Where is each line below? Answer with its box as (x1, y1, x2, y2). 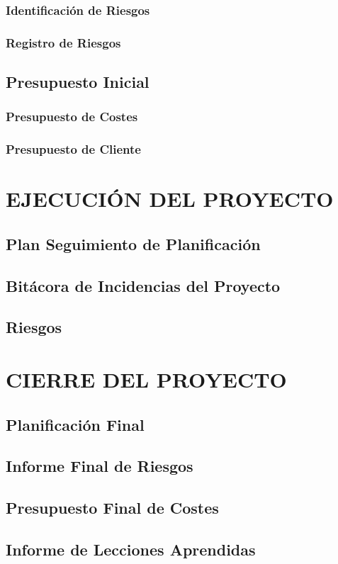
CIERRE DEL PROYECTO (6, 365, 287, 394)
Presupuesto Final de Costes (6, 497, 219, 519)
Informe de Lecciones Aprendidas (6, 538, 256, 560)
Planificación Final (6, 413, 145, 435)
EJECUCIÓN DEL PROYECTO (6, 184, 334, 213)
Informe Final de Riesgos (6, 455, 193, 477)
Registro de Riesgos (6, 33, 121, 51)
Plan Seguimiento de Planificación (6, 232, 261, 254)
